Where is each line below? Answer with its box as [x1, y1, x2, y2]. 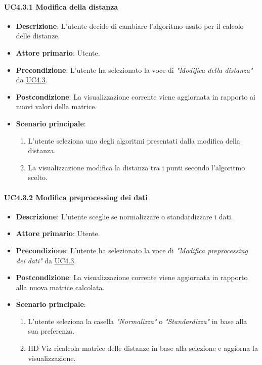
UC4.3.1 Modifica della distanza [4, 1, 118, 12]
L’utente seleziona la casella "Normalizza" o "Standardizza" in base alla [28, 315, 247, 326]
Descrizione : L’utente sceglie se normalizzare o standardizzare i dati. [16, 211, 233, 221]
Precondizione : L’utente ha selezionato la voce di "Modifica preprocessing [16, 245, 248, 255]
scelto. [28, 172, 48, 182]
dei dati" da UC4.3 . [16, 255, 76, 265]
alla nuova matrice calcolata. [16, 282, 105, 292]
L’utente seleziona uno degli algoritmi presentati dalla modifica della [28, 135, 240, 146]
